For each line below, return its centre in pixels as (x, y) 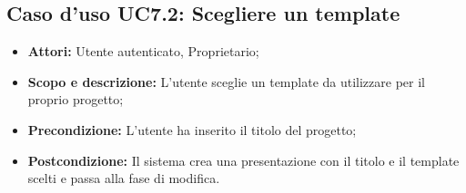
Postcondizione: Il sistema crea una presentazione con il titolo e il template (243, 160)
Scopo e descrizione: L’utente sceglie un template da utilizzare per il (226, 81)
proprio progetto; (76, 99)
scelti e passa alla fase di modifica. (124, 178)
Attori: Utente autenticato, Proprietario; (143, 51)
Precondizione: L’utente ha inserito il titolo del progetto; (192, 129)
